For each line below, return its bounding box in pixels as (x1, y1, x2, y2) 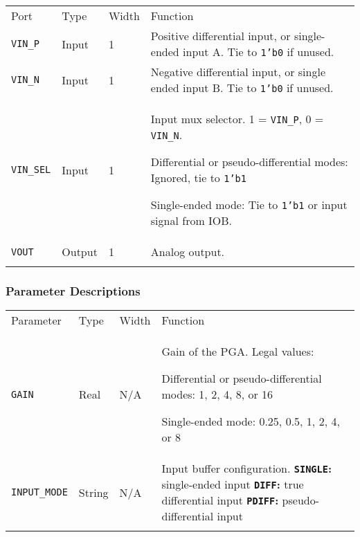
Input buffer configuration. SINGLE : (161, 460, 332, 477)
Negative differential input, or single (150, 64, 326, 80)
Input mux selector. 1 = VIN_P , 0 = (150, 111, 324, 127)
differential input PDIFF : (161, 492, 279, 509)
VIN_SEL (11, 164, 51, 175)
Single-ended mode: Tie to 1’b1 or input (150, 197, 348, 212)
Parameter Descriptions (6, 282, 141, 299)
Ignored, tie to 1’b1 (150, 170, 246, 185)
